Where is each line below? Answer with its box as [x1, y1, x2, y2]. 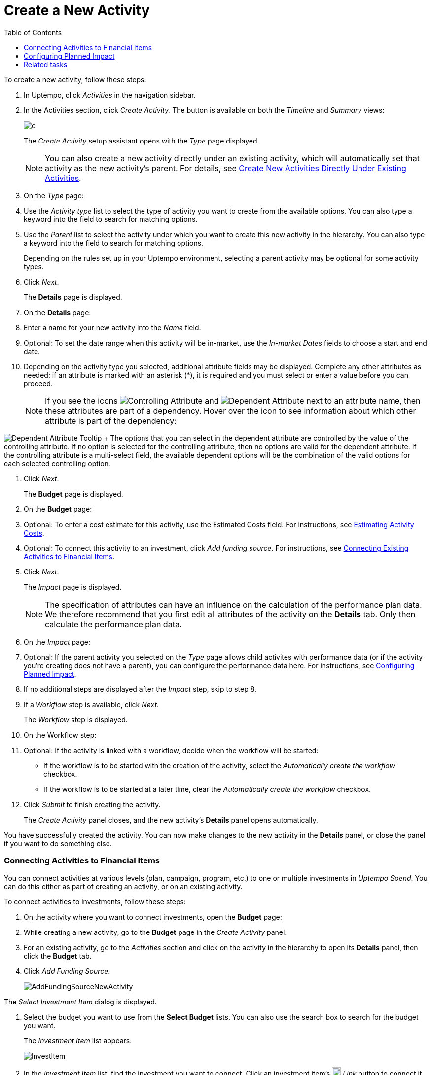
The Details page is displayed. [24, 292, 122, 301]
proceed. [24, 379, 53, 388]
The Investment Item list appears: [24, 1036, 132, 1045]
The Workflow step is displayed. [24, 715, 128, 724]
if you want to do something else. [4, 839, 112, 848]
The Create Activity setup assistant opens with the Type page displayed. [24, 136, 259, 145]
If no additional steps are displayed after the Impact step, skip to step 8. [24, 684, 257, 693]
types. [24, 262, 44, 271]
